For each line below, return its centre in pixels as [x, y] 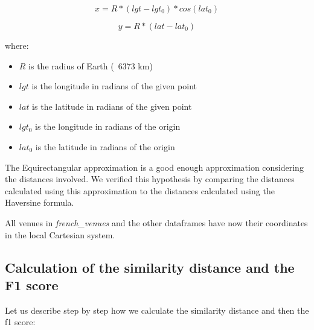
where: [17, 45]
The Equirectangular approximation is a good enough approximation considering [154, 167]
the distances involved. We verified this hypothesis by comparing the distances [150, 179]
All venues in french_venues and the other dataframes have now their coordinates [156, 222]
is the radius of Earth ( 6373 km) [91, 65]
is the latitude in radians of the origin [105, 146]
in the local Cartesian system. [60, 234]
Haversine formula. [40, 202]
